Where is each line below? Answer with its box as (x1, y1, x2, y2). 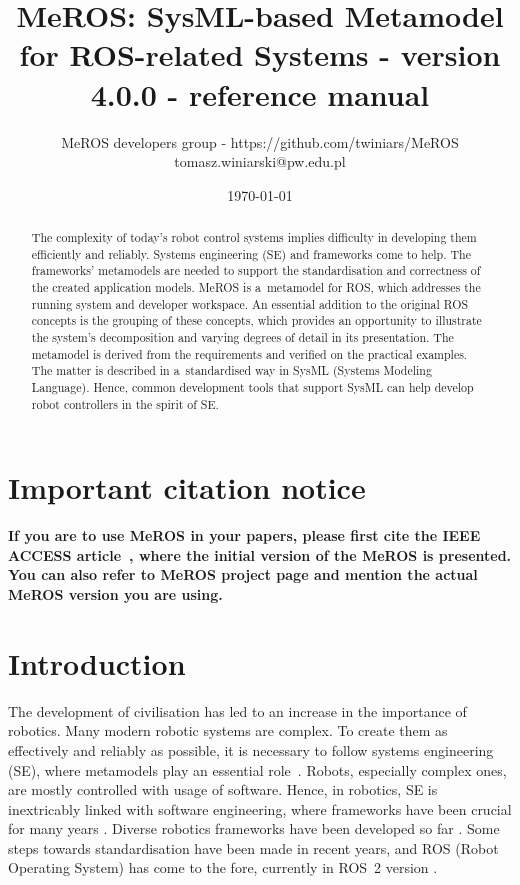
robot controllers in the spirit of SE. (31, 395, 219, 412)
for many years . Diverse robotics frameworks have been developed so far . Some (8, 818, 500, 839)
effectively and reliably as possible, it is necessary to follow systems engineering (8, 739, 494, 760)
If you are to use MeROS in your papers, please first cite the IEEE (8, 525, 481, 546)
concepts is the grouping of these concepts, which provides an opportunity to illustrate (31, 312, 482, 329)
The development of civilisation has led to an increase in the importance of (8, 700, 467, 721)
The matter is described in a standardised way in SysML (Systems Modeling (31, 362, 432, 379)
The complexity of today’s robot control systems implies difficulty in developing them (31, 229, 477, 246)
